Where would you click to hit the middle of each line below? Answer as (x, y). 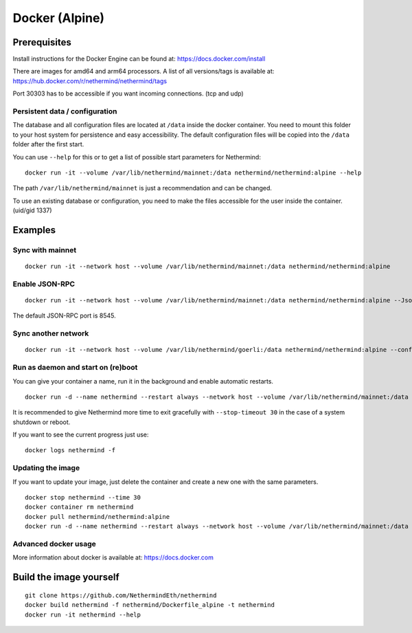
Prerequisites (42, 42)
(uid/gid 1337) (32, 210)
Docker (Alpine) (59, 18)
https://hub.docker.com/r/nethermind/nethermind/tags (90, 81)
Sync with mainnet (45, 249)
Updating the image (46, 468)
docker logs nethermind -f (70, 451)
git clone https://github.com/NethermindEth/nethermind (121, 595)
